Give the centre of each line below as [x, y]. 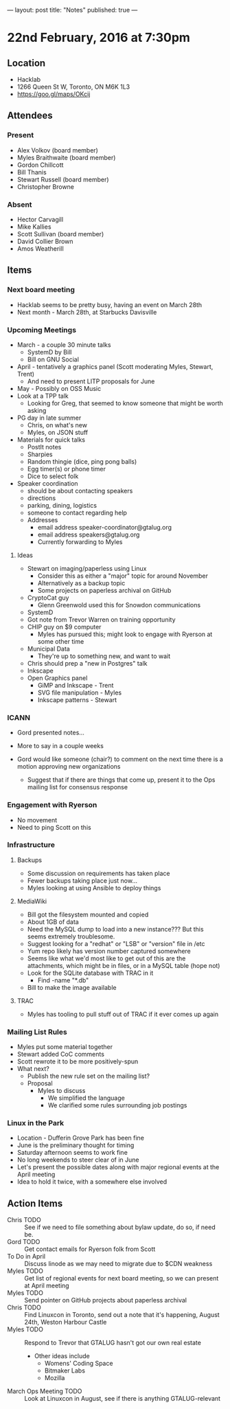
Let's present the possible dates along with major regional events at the [118, 1167]
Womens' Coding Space [79, 1364]
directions [42, 498]
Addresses [43, 520]
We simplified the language [86, 1098]
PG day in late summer [49, 418]
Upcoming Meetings [42, 330]
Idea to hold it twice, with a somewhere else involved [92, 1182]
